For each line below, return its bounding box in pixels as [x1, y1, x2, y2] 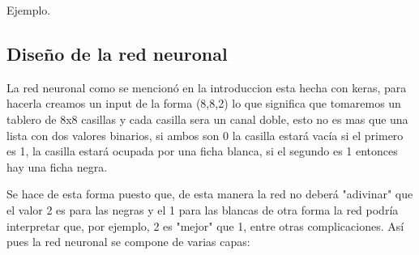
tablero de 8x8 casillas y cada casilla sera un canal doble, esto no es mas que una [6, 110, 408, 127]
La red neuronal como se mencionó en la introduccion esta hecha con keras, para [6, 79, 407, 96]
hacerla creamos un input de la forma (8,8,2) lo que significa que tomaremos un [6, 95, 401, 112]
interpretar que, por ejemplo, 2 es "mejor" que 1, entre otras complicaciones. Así [6, 217, 404, 234]
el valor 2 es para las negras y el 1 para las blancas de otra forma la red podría [6, 201, 399, 218]
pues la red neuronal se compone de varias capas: [6, 233, 250, 250]
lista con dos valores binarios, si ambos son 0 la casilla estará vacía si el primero [6, 126, 404, 143]
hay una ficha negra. [6, 158, 108, 175]
